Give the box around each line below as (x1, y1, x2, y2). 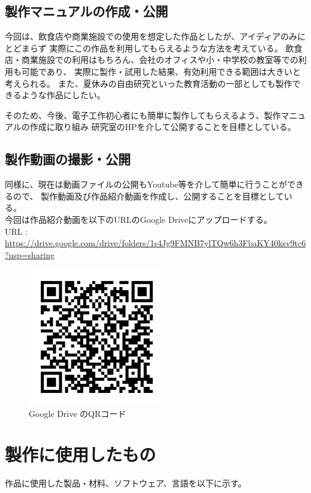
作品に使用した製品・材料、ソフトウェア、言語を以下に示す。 (5, 477, 247, 489)
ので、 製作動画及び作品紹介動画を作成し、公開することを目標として (13, 189, 284, 202)
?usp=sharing (5, 248, 55, 261)
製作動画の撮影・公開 (5, 150, 131, 168)
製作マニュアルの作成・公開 (5, 2, 168, 20)
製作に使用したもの (5, 442, 156, 467)
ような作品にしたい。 (21, 89, 105, 101)
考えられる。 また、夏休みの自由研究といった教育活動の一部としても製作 (5, 77, 292, 89)
